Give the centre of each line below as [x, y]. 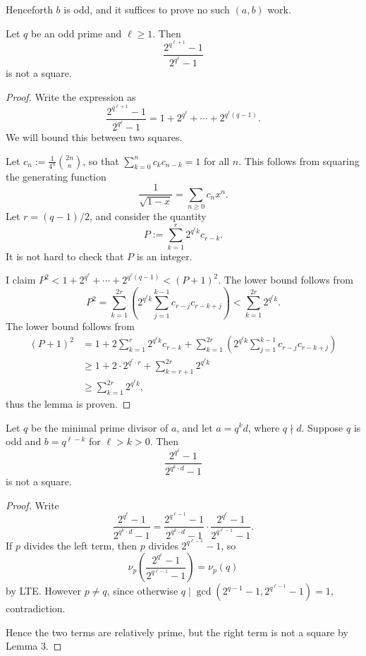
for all [216, 160]
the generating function [56, 176]
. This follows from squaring [299, 160]
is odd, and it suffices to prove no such [147, 9]
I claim [21, 280]
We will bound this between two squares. [94, 136]
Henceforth [29, 9]
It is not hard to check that [65, 256]
